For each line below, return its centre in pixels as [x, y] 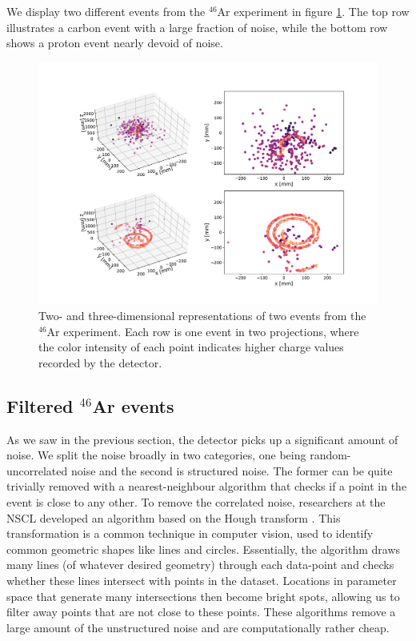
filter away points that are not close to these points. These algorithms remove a [201, 612]
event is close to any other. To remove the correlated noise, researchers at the [196, 502]
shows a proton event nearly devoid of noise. [115, 43]
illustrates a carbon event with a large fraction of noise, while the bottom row [197, 27]
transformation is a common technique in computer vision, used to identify [190, 533]
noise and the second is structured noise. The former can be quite [232, 470]
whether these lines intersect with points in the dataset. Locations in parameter [202, 580]
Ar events [133, 405]
